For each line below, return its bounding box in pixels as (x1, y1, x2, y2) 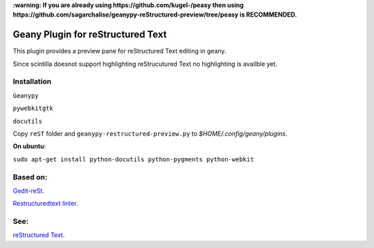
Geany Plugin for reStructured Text (12, 28, 167, 41)
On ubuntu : (12, 142, 46, 150)
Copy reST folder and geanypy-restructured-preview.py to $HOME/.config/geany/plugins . (12, 130, 287, 138)
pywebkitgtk (12, 105, 53, 112)
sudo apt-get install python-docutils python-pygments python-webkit (12, 155, 254, 163)
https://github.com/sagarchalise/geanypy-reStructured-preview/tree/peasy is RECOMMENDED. (12, 10, 297, 19)
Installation (12, 77, 52, 87)
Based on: (12, 172, 48, 181)
